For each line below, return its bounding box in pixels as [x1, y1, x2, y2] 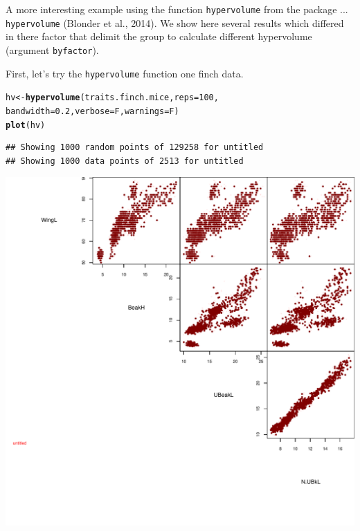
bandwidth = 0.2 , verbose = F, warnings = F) [6, 106, 179, 116]
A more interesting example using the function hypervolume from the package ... [6, 2, 348, 16]
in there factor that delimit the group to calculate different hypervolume [6, 29, 312, 44]
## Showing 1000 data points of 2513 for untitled [6, 156, 244, 166]
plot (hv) [6, 120, 46, 130]
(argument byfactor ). [6, 42, 99, 57]
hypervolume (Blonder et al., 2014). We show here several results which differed [6, 15, 344, 30]
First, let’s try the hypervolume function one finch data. [6, 66, 244, 80]
